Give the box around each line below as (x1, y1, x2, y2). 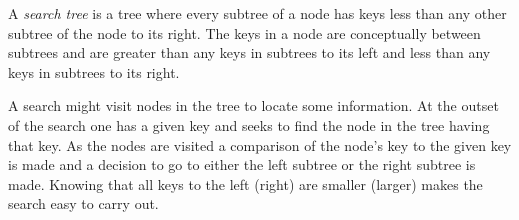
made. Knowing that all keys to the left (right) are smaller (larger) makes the (8, 173, 483, 194)
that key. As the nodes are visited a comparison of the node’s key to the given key (8, 134, 512, 155)
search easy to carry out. (8, 193, 159, 214)
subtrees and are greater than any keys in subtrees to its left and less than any (8, 42, 491, 63)
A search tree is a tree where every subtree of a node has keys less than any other (8, 3, 507, 23)
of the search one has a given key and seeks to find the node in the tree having (8, 114, 490, 135)
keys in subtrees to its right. (8, 61, 180, 82)
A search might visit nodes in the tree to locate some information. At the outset (8, 95, 499, 116)
